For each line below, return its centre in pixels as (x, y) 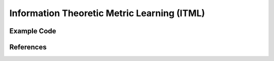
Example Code (33, 31)
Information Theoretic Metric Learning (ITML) (107, 13)
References (28, 47)
